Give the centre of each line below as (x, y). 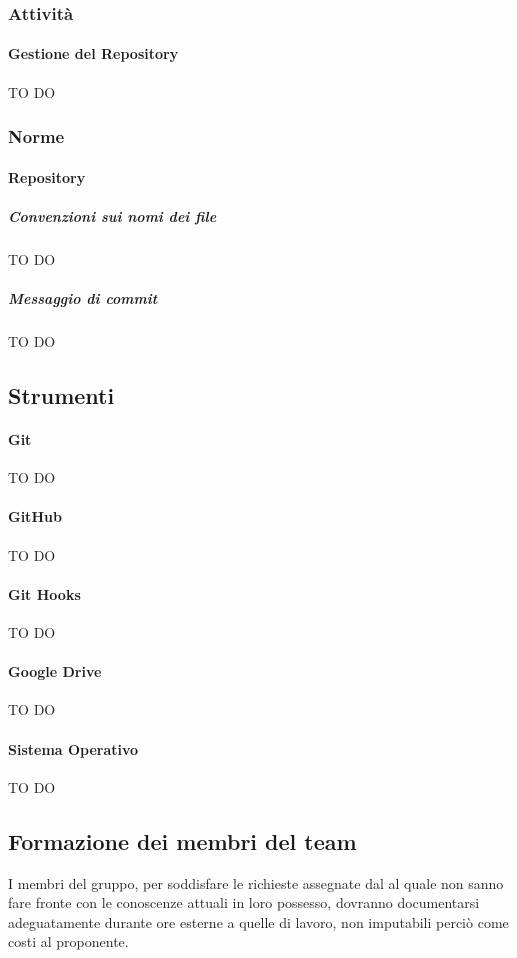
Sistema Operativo (73, 748)
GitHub (35, 516)
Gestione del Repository (93, 53)
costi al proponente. (68, 941)
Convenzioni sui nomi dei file (112, 215)
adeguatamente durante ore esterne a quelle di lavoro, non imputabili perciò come (258, 921)
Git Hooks (44, 593)
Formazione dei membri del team (182, 840)
